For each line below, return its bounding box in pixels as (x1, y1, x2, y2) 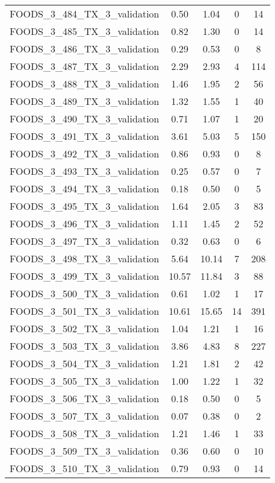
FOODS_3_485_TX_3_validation (10, 24, 159, 38)
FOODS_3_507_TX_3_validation (10, 409, 159, 423)
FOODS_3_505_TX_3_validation (10, 374, 159, 388)
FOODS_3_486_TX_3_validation (10, 42, 159, 55)
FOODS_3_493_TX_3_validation (10, 164, 159, 178)
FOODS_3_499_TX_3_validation (10, 269, 159, 283)
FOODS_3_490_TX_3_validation (10, 112, 159, 125)
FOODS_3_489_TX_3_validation (10, 94, 159, 108)
